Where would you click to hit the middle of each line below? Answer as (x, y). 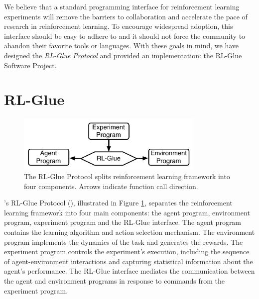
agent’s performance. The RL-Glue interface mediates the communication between (129, 271)
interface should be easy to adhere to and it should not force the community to (125, 36)
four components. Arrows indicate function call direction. (111, 186)
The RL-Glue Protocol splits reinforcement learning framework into (127, 176)
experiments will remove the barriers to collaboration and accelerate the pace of (126, 16)
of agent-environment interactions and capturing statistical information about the (129, 261)
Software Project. (30, 65)
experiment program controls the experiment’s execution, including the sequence (127, 251)
